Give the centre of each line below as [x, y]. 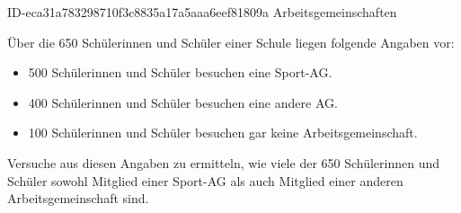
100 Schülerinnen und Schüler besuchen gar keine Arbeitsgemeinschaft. [223, 133]
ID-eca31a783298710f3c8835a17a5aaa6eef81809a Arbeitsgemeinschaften [202, 12]
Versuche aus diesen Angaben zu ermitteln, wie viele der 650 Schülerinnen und [224, 162]
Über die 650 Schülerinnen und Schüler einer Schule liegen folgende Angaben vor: [231, 42]
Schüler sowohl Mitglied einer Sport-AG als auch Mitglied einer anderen [205, 180]
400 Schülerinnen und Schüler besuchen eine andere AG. [183, 102]
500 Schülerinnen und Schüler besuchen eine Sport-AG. [180, 72]
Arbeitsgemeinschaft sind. [78, 198]
